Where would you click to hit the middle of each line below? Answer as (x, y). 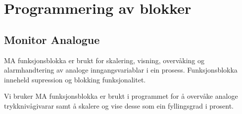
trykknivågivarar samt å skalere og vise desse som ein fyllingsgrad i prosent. (119, 105)
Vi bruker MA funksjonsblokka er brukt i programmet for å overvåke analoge (121, 96)
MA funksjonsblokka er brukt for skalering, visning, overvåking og (104, 60)
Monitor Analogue (52, 39)
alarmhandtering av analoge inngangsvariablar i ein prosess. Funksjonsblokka (121, 70)
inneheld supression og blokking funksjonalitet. (75, 79)
